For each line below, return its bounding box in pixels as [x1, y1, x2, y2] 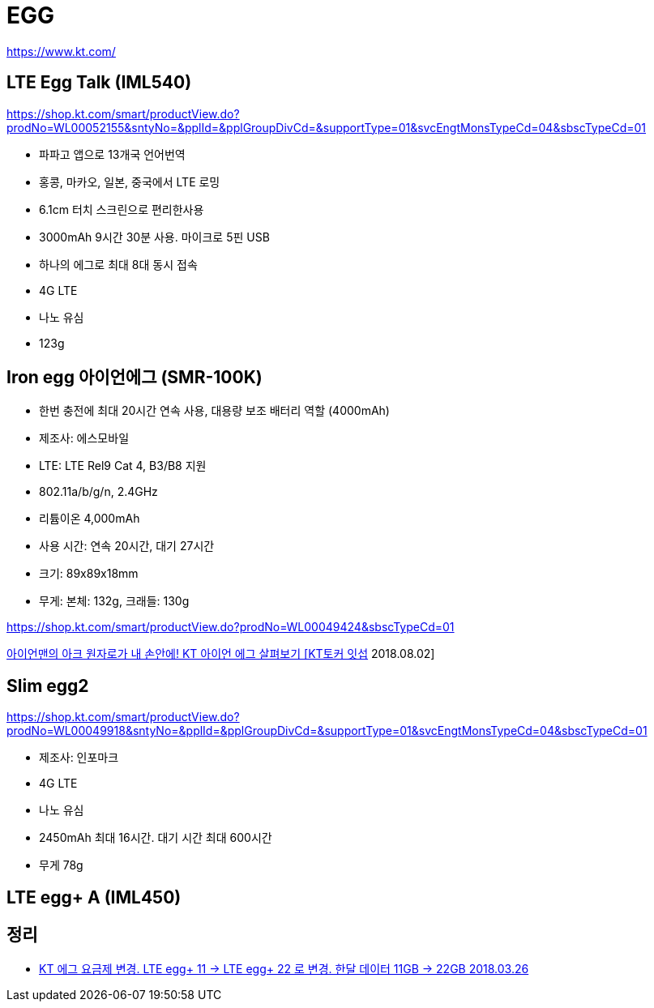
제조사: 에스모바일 [39, 431, 130, 446]
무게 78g [39, 858, 83, 873]
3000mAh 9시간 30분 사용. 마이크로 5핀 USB [39, 229, 270, 244]
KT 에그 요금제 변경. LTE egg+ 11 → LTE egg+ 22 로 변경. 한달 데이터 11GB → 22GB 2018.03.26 [39, 961, 529, 976]
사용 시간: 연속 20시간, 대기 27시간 [39, 539, 215, 553]
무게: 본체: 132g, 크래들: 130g [39, 594, 190, 609]
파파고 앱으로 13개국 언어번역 [39, 147, 186, 161]
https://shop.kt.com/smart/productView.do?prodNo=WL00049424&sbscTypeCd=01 [6, 620, 455, 634]
